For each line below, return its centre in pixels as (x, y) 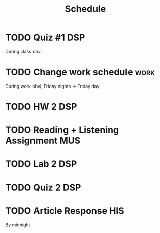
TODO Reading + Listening (62, 130)
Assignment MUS (43, 141)
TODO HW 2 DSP (41, 107)
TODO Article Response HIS (65, 210)
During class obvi (23, 51)
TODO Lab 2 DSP (41, 164)
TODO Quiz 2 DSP (43, 187)
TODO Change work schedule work (80, 72)
